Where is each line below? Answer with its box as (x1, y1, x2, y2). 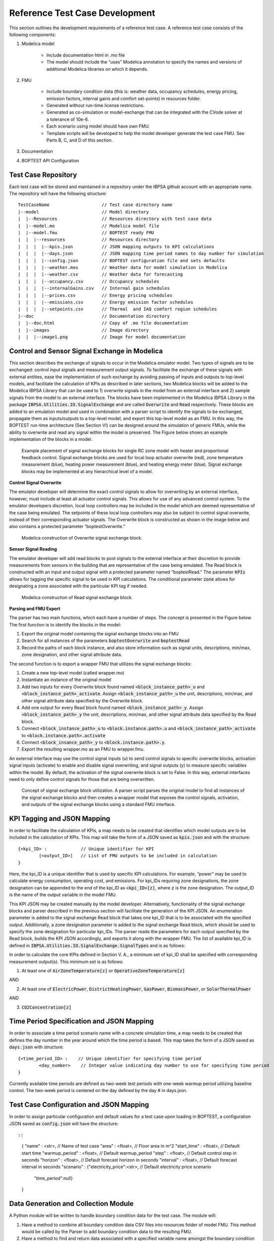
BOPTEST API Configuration (21, 157, 79, 163)
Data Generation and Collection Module (9, 1199, 134, 1208)
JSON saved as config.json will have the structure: (9, 1120, 119, 1126)
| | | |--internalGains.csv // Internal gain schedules (18, 285, 170, 291)
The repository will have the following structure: (9, 191, 107, 197)
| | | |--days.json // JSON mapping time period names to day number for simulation (18, 251, 264, 257)
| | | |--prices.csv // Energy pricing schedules (18, 292, 173, 298)
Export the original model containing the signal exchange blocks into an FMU (21, 631, 179, 637)
